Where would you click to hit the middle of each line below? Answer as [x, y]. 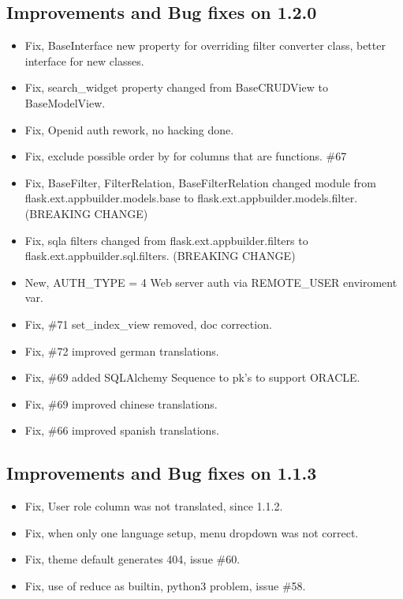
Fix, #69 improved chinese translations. [121, 403]
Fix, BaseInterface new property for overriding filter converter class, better [205, 45]
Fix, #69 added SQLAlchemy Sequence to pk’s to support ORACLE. [192, 377]
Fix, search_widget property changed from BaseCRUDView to [176, 87]
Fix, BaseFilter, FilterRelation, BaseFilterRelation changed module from [201, 182]
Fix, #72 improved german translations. [122, 350]
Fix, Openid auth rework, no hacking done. [129, 129]
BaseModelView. [65, 102]
